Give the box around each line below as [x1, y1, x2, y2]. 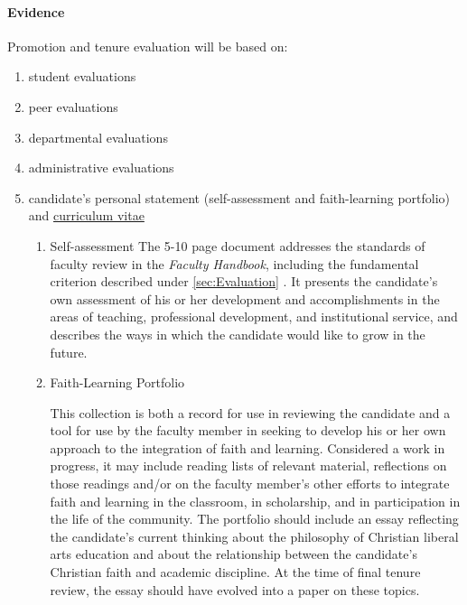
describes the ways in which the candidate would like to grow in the [50, 324, 425, 343]
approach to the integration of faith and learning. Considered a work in [50, 438, 445, 457]
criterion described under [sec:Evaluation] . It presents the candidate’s [50, 272, 438, 291]
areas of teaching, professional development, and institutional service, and [50, 307, 458, 326]
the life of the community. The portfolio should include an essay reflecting [50, 509, 459, 528]
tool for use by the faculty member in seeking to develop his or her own [50, 421, 446, 440]
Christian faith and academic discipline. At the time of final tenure [50, 563, 421, 582]
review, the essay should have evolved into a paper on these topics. [50, 580, 420, 599]
